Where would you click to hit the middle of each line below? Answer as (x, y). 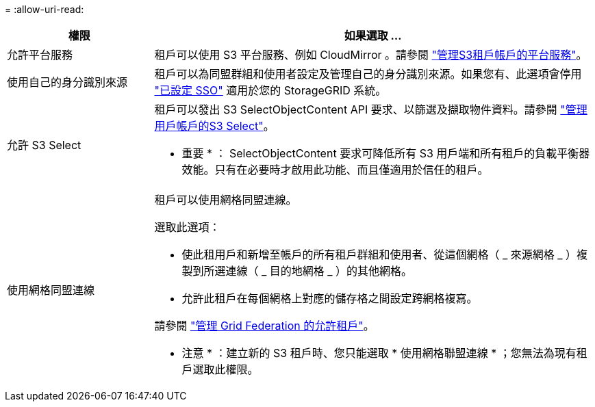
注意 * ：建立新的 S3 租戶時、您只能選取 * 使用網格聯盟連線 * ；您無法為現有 (379, 353)
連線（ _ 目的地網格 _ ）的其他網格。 (319, 271)
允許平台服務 (40, 55)
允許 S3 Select (44, 145)
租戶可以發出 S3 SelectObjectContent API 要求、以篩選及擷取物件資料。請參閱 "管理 (371, 109)
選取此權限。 (226, 369)
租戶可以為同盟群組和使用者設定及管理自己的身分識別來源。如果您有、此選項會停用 (368, 74)
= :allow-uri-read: (45, 9)
